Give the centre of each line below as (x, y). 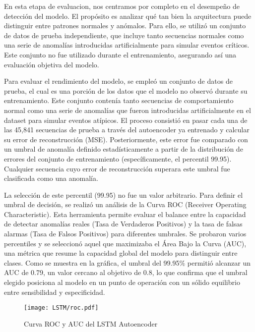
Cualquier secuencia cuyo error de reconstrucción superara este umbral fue (117, 168)
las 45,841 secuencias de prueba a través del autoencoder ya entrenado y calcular (127, 130)
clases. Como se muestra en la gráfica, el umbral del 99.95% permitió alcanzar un (127, 262)
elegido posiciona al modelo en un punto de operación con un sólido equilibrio (122, 282)
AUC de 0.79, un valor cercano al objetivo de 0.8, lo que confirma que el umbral (126, 272)
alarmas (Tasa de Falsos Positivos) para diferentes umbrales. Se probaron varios (125, 234)
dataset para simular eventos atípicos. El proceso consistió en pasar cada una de (126, 120)
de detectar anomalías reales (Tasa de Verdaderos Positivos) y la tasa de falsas (123, 224)
